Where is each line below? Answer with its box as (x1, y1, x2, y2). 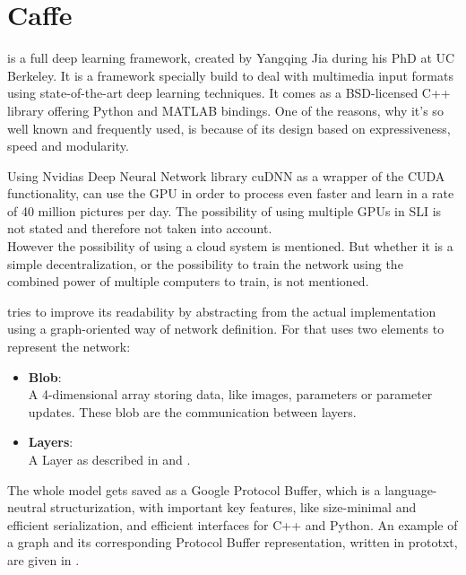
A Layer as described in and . (28, 450, 191, 468)
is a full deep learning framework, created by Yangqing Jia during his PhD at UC (7, 48, 455, 67)
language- (384, 480, 437, 499)
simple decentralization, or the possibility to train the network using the (7, 254, 403, 273)
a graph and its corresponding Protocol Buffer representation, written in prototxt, (7, 533, 458, 552)
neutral (7, 498, 47, 517)
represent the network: (7, 337, 131, 356)
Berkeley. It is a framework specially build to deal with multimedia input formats (7, 65, 453, 84)
